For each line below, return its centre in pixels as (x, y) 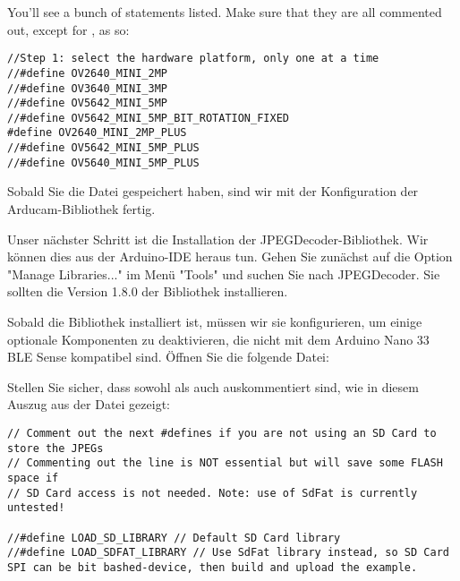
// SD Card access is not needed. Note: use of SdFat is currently (213, 493)
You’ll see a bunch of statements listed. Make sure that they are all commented (225, 12)
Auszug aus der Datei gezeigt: (89, 404)
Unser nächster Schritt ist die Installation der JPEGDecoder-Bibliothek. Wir (218, 239)
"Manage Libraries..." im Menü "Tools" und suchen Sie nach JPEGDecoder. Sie (224, 273)
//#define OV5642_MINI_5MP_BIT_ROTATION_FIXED (148, 118)
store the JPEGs (55, 448)
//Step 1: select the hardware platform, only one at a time (193, 59)
